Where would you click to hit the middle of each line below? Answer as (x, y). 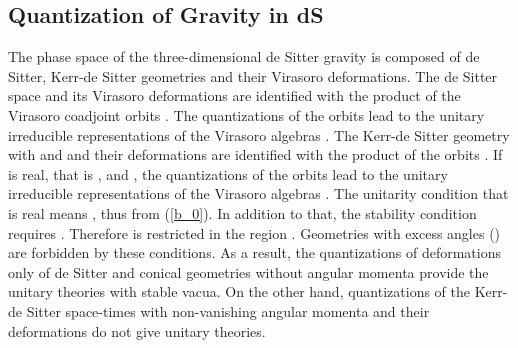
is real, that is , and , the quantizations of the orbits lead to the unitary (228, 173)
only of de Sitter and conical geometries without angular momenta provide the (248, 271)
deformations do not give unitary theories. (137, 330)
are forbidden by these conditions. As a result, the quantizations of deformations (254, 252)
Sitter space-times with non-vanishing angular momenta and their (228, 310)
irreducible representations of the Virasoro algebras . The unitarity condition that (258, 193)
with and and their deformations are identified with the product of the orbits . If (255, 154)
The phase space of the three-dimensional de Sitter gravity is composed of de (244, 56)
